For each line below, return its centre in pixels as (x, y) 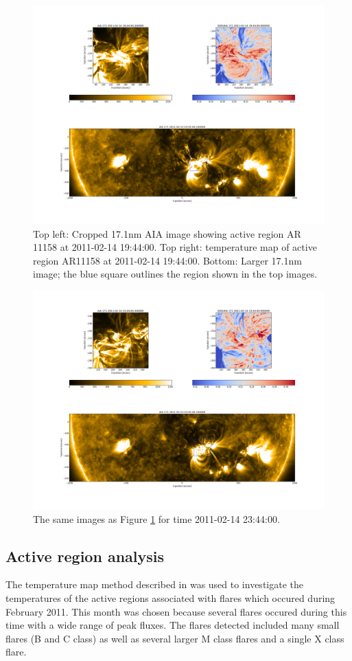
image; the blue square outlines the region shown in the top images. (175, 274)
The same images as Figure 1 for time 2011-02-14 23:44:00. (156, 518)
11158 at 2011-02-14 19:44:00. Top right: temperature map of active (175, 247)
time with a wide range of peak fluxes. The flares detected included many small (173, 625)
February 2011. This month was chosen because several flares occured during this (176, 611)
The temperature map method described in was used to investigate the (154, 584)
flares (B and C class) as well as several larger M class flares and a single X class (175, 638)
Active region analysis (85, 556)
